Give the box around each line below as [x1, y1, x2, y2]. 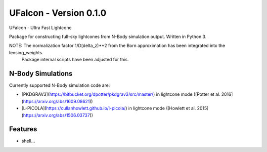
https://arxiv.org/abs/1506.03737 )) [23, 112, 93, 118]
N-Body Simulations [9, 69, 73, 77]
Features [9, 125, 37, 133]
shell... [21, 138, 35, 144]
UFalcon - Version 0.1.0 [9, 7, 106, 18]
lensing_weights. [9, 49, 44, 55]
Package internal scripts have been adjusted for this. [21, 57, 129, 63]
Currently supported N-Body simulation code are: [9, 82, 110, 88]
